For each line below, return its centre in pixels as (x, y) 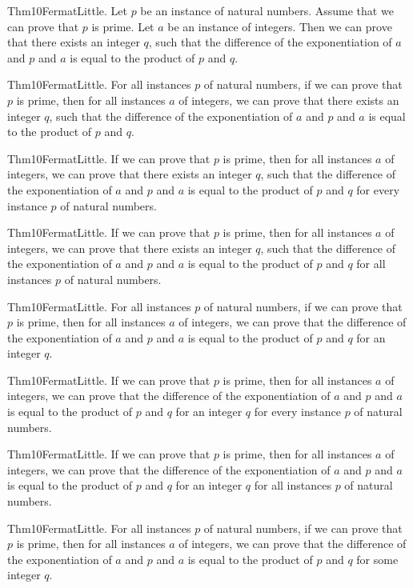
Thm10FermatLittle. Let (67, 10)
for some (377, 559)
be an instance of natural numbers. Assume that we (267, 10)
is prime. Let (123, 26)
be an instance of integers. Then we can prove (280, 26)
